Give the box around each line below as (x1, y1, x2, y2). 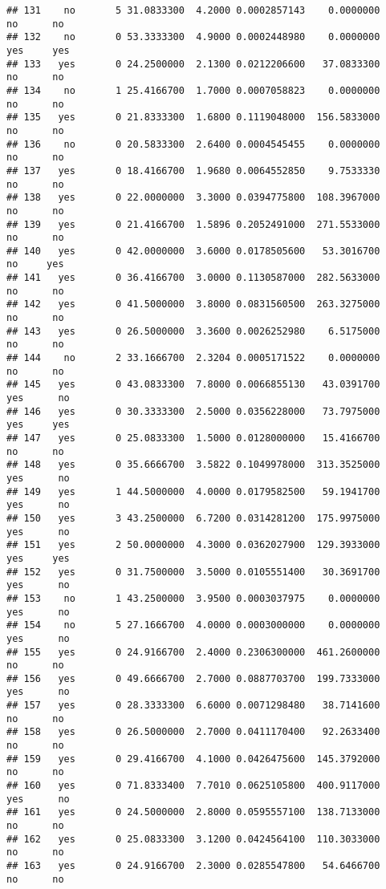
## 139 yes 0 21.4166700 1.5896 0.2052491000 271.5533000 (6, 218, 380, 230)
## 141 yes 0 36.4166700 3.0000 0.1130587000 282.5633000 (6, 272, 380, 284)
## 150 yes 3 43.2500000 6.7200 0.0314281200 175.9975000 (6, 512, 380, 524)
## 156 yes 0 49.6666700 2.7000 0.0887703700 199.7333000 (6, 672, 380, 684)
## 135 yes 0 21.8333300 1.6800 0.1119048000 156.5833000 (6, 112, 380, 124)
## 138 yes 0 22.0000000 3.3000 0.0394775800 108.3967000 (6, 192, 380, 204)
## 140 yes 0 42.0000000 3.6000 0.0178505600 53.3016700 (6, 245, 380, 257)
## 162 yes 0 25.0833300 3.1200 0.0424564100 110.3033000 (6, 833, 380, 845)
